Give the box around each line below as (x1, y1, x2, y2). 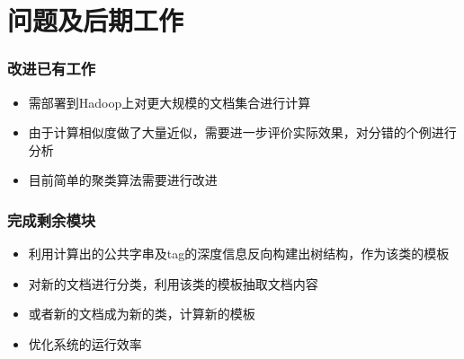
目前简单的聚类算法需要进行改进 (28, 171, 218, 189)
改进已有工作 (7, 57, 96, 80)
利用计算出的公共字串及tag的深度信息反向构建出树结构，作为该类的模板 (28, 244, 450, 263)
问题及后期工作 (7, 2, 184, 39)
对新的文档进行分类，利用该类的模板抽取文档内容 (28, 274, 318, 293)
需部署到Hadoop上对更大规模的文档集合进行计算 (28, 92, 311, 111)
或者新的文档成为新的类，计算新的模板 (28, 304, 255, 323)
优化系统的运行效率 (28, 334, 142, 353)
